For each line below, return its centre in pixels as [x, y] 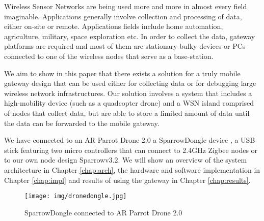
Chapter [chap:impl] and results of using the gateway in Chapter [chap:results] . [127, 180]
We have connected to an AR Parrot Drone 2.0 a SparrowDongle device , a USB [130, 140]
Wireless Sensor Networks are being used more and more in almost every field [126, 6]
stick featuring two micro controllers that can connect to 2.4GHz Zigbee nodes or [131, 150]
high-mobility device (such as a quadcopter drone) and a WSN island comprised [129, 103]
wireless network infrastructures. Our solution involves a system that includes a [128, 93]
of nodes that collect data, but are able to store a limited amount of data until [127, 113]
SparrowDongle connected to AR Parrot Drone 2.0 [103, 212]
